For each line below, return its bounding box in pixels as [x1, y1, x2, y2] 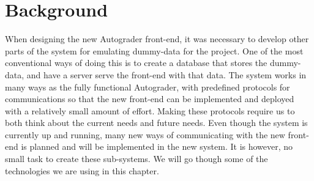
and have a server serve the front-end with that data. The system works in [26, 68, 307, 81]
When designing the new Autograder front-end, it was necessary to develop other [5, 32, 309, 45]
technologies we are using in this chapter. [5, 164, 159, 177]
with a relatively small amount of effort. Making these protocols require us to [5, 104, 295, 117]
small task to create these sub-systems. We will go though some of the [5, 152, 268, 165]
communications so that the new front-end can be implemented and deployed [5, 92, 294, 105]
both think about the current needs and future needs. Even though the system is [5, 116, 308, 129]
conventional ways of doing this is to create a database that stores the [5, 56, 267, 69]
